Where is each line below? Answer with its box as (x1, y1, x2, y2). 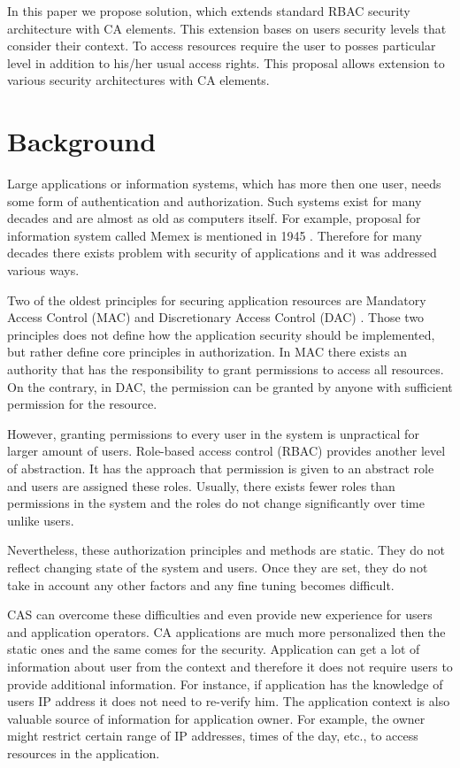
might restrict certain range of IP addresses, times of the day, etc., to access (7, 726, 418, 745)
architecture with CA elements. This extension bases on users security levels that (7, 19, 447, 37)
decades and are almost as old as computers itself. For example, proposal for (7, 209, 421, 227)
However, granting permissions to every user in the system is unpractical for (7, 424, 419, 442)
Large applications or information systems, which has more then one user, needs (7, 174, 441, 193)
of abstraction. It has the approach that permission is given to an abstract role (7, 459, 434, 477)
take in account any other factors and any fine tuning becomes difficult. (7, 575, 395, 594)
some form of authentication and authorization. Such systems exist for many (7, 191, 422, 210)
